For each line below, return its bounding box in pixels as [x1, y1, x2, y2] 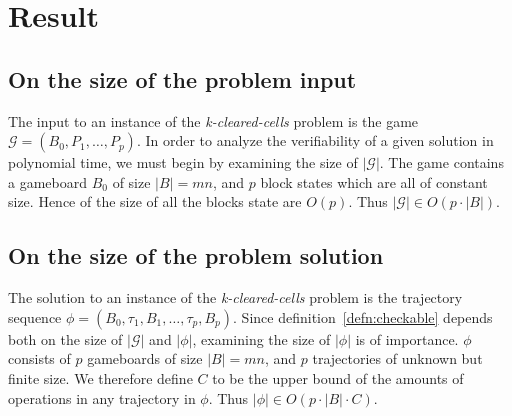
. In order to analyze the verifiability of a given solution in [136, 130, 494, 151]
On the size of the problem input [8, 63, 357, 94]
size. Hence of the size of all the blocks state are [8, 191, 302, 212]
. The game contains [379, 152, 504, 173]
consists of [8, 348, 71, 369]
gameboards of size [87, 348, 203, 369]
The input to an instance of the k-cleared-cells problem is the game [8, 110, 419, 131]
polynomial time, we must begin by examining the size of [8, 152, 358, 173]
